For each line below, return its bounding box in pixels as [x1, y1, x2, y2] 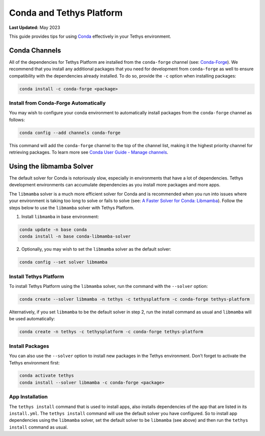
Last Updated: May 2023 [9, 25, 60, 30]
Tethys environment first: [9, 359, 60, 365]
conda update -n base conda [19, 227, 87, 232]
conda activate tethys [19, 373, 74, 379]
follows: [9, 117, 25, 123]
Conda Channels [9, 46, 61, 54]
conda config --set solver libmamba [19, 259, 108, 265]
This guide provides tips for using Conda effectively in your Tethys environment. [9, 33, 171, 39]
